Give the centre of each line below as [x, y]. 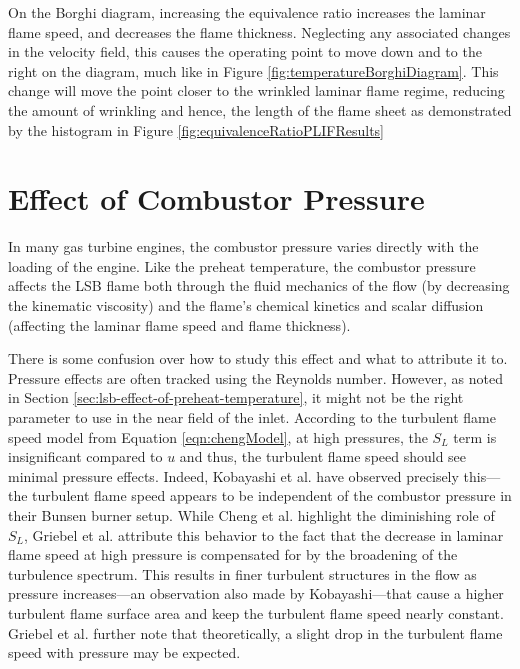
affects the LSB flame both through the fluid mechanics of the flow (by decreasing [259, 285]
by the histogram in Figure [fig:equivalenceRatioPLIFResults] [196, 129]
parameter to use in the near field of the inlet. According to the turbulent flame [252, 417]
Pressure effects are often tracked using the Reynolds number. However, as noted [255, 377]
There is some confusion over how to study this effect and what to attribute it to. [258, 358]
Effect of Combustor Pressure [216, 198]
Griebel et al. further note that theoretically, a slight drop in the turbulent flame [255, 632]
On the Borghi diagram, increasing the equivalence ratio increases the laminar [247, 12]
